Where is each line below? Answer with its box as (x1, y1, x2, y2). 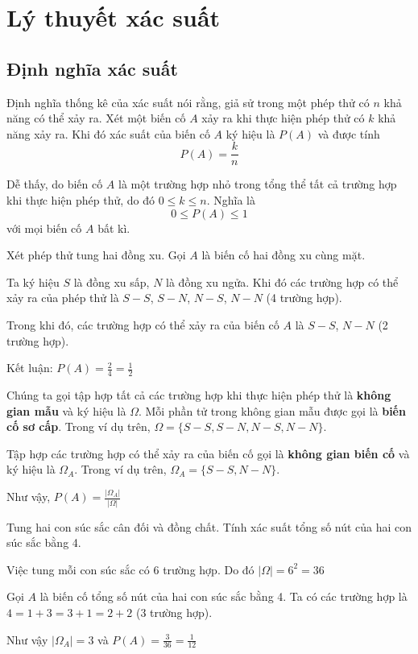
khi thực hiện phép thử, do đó (6, 192, 155, 209)
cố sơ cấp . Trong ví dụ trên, (6, 418, 151, 435)
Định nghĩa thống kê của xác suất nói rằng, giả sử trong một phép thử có (6, 93, 370, 110)
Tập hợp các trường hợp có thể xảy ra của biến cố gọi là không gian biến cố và (6, 445, 410, 462)
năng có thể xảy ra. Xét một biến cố (6, 110, 186, 126)
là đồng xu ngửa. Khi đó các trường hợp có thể (166, 273, 399, 290)
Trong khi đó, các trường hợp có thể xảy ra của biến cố (6, 316, 279, 333)
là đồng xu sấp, (73, 273, 150, 290)
